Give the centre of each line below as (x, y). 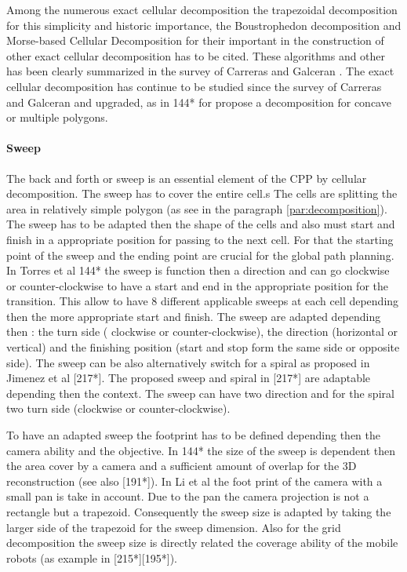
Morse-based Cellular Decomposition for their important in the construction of (195, 40)
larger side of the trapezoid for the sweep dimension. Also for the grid (174, 527)
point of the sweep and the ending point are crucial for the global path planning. (200, 255)
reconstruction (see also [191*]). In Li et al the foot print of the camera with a (194, 481)
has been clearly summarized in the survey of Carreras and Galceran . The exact (200, 71)
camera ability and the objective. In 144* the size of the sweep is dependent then (201, 450)
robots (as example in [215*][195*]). (92, 557)
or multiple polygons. (57, 117)
